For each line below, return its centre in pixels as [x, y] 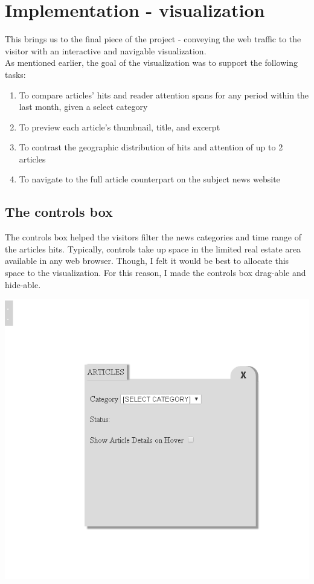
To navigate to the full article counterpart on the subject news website [149, 179]
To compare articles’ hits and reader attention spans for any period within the [164, 95]
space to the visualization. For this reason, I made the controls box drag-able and [155, 273]
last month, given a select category [83, 107]
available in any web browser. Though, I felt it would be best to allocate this [147, 261]
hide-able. [23, 284]
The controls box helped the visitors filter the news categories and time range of [153, 237]
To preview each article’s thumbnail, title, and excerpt [120, 127]
